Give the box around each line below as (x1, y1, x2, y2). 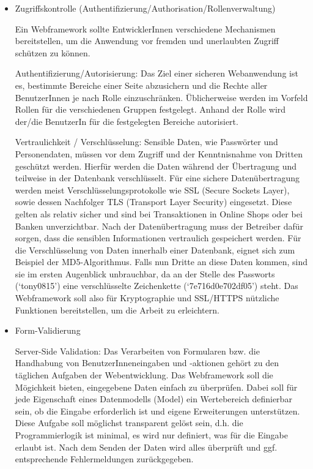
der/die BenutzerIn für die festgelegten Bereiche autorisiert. (15, 114, 238, 127)
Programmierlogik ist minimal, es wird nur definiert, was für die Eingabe (15, 429, 289, 441)
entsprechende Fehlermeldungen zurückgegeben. (15, 452, 194, 465)
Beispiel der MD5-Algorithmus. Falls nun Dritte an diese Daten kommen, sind (15, 255, 308, 268)
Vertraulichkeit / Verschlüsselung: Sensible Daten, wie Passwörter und (15, 135, 278, 148)
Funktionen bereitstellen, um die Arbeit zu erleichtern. (15, 303, 219, 316)
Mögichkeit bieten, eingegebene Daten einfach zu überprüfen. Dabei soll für (15, 380, 298, 393)
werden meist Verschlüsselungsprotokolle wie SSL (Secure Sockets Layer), (15, 183, 290, 196)
